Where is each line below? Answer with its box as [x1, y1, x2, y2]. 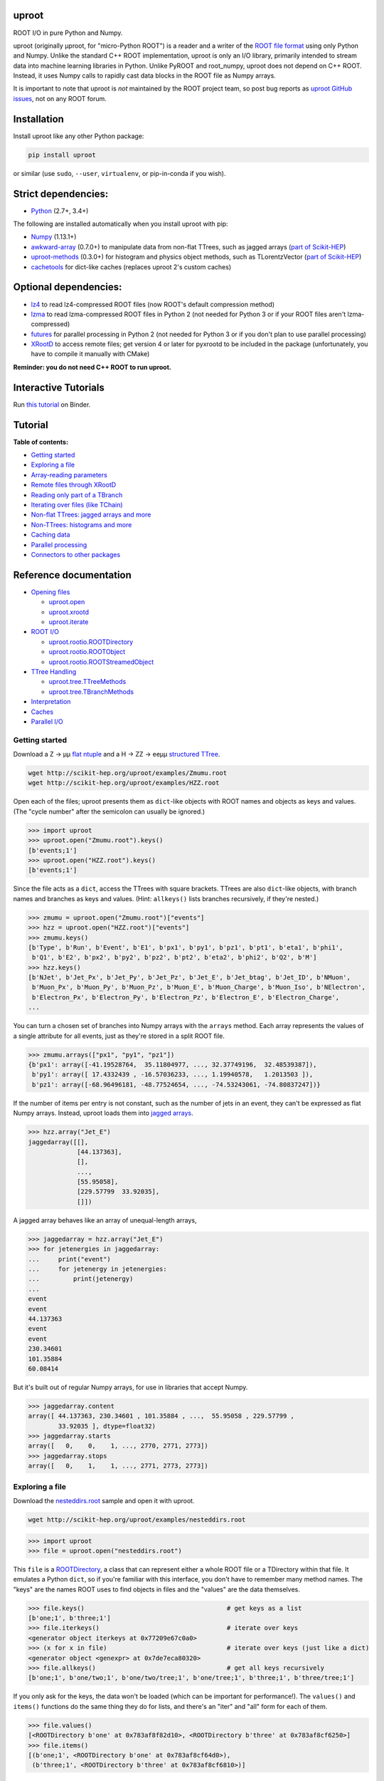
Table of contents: [13, 437, 69, 446]
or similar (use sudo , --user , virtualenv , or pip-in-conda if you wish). [13, 169, 226, 177]
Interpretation [31, 697, 71, 706]
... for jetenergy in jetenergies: [28, 1265, 167, 1273]
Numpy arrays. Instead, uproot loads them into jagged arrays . [13, 1108, 193, 1118]
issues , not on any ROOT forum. [13, 94, 107, 103]
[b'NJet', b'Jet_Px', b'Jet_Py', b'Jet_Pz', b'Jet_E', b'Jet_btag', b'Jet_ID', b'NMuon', [28, 973, 351, 982]
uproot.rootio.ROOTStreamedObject [48, 658, 154, 666]
